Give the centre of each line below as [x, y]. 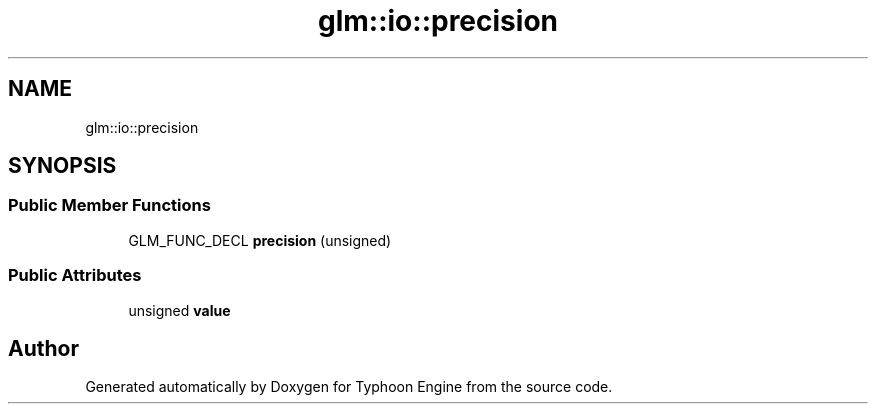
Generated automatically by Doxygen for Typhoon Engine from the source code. [349, 387]
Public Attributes [75, 275]
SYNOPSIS [62, 166]
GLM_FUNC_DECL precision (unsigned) [260, 240]
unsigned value [179, 310]
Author [43, 348]
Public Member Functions [109, 205]
